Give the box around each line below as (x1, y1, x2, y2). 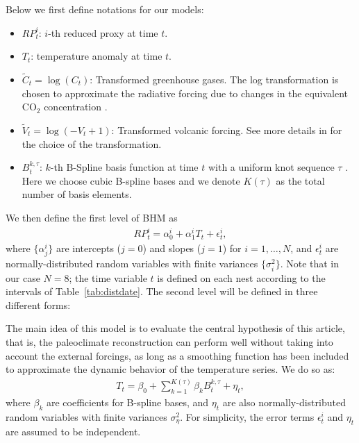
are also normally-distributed (222, 394, 346, 409)
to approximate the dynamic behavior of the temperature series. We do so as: (6, 362, 335, 376)
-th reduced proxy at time (48, 25, 158, 40)
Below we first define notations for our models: (6, 2, 204, 16)
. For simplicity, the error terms (180, 409, 315, 424)
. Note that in (280, 256, 340, 271)
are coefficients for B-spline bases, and (46, 394, 209, 409)
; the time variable (69, 270, 147, 285)
